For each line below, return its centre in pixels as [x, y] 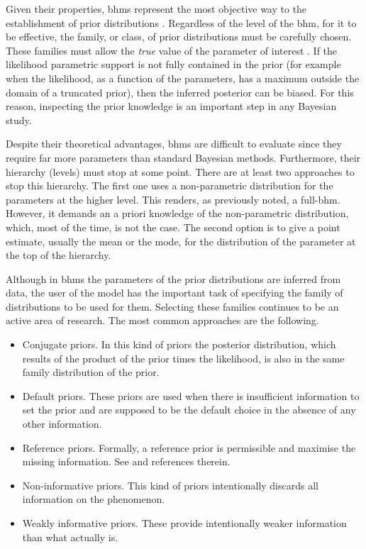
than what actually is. [70, 537]
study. [19, 120]
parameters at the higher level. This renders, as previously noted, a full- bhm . [173, 199]
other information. [62, 424]
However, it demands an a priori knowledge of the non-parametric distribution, [177, 213]
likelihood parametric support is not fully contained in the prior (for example [173, 64]
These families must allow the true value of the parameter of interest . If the [172, 50]
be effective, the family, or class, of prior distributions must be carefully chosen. [179, 37]
